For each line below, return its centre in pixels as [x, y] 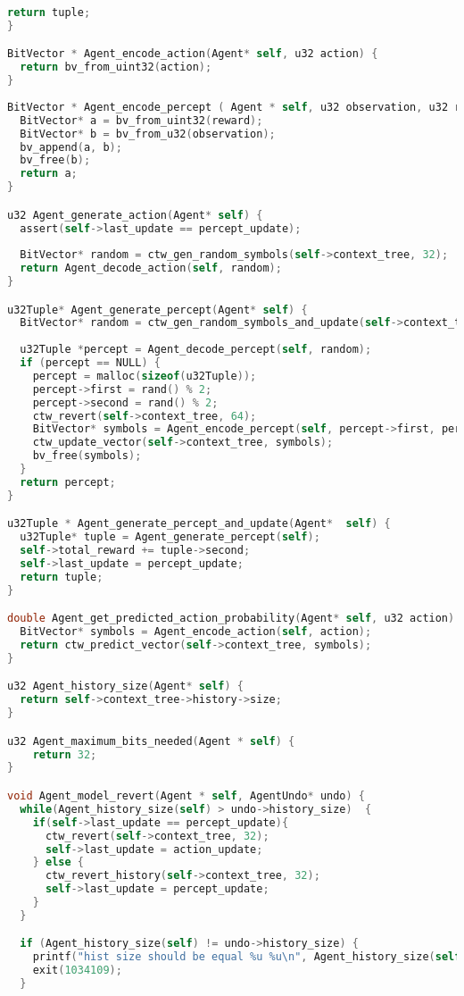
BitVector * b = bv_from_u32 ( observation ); [148, 134]
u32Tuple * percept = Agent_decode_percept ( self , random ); [196, 350]
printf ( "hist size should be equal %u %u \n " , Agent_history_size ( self [247, 957]
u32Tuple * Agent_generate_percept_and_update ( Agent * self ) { [199, 524]
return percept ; [68, 482]
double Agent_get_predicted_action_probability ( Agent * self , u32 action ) [231, 619]
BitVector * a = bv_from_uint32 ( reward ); [141, 120]
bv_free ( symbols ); [87, 456]
